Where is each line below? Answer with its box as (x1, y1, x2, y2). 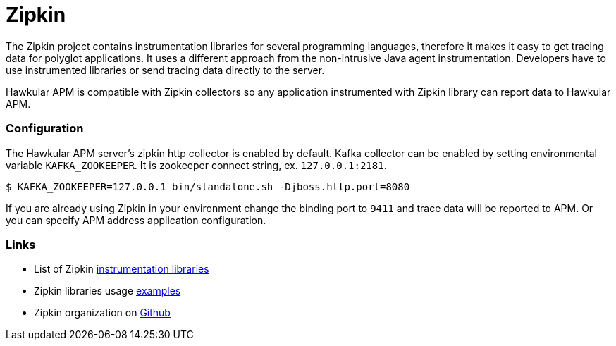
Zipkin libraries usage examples (34, 285, 181, 297)
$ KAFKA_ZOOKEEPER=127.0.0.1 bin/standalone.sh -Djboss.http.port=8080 (6, 180, 410, 192)
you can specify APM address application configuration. (6, 214, 266, 226)
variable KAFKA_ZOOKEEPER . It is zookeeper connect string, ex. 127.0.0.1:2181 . (6, 159, 387, 171)
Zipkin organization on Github (34, 307, 171, 319)
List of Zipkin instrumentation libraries (34, 263, 209, 276)
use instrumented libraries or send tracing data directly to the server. (6, 63, 325, 76)
